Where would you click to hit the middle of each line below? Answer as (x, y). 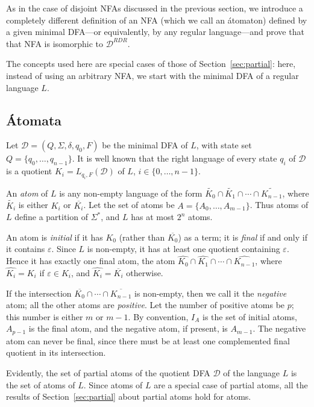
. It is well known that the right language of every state (174, 158)
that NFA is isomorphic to (55, 43)
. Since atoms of (113, 384)
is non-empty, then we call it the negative (211, 293)
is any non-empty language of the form (131, 193)
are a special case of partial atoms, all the (231, 384)
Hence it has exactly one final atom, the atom (91, 261)
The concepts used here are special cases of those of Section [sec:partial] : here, (151, 64)
